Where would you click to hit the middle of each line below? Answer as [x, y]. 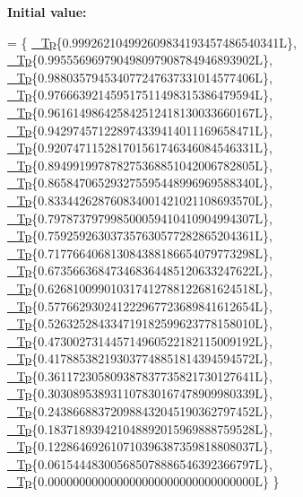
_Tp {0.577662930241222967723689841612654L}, [140, 305]
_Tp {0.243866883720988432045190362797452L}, [140, 411]
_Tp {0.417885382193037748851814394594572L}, [140, 358]
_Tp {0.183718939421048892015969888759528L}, [140, 428]
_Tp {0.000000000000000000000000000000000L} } [143, 481]
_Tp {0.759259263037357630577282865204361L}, [140, 235]
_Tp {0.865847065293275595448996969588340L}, [140, 183]
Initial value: [47, 12]
